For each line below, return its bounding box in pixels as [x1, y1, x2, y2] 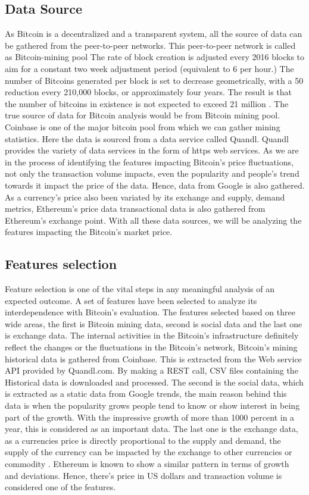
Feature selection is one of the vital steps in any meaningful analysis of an [5, 283, 274, 295]
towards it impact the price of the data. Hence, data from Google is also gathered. [5, 178, 305, 191]
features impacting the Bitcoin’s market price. [5, 225, 173, 238]
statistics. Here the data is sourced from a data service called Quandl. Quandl [5, 132, 289, 145]
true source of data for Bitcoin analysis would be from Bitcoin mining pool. [5, 109, 280, 121]
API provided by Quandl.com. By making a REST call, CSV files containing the [5, 364, 298, 377]
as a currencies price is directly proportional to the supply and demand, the [5, 434, 281, 446]
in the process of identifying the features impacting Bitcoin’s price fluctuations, [5, 155, 294, 168]
